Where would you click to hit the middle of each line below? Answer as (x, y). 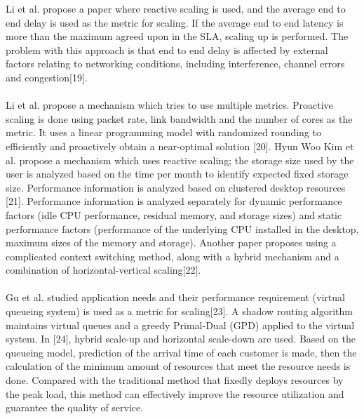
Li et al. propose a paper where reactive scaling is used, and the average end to (176, 8)
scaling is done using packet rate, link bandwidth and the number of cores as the (179, 118)
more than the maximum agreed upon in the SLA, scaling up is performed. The (177, 36)
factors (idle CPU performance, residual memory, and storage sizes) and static (174, 214)
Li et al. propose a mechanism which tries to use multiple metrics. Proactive (169, 105)
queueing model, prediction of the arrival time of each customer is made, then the (181, 352)
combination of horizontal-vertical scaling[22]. (103, 270)
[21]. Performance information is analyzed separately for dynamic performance (174, 201)
